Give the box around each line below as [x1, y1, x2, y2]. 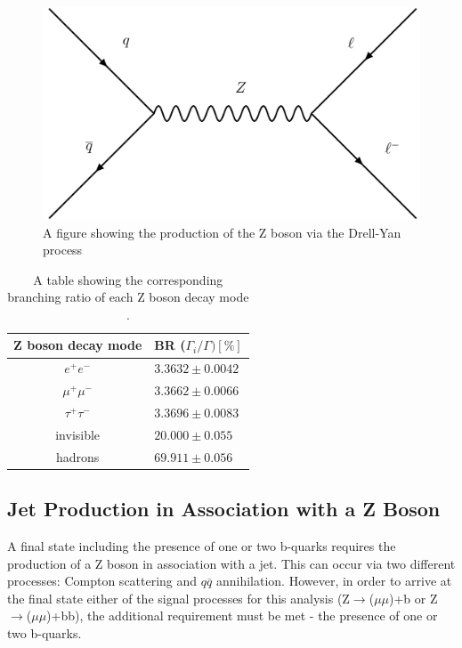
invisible [55, 425, 101, 443]
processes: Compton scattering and [7, 571, 198, 590]
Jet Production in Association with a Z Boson [7, 495, 441, 522]
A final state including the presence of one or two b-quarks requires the [7, 536, 396, 555]
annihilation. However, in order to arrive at [215, 571, 452, 590]
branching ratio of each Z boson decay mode [7, 288, 249, 306]
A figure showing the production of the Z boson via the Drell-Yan [43, 223, 401, 241]
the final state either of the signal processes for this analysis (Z [7, 588, 350, 607]
